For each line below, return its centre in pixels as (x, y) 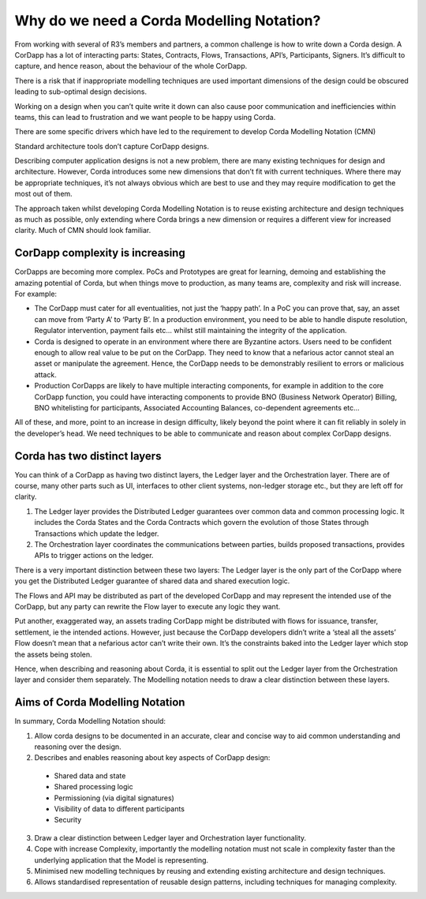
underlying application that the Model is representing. (121, 860)
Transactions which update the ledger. (97, 534)
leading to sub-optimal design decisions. (81, 92)
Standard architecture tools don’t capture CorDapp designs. (112, 146)
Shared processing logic (93, 787)
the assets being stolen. (53, 654)
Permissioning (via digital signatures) (114, 798)
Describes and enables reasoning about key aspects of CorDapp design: (152, 758)
